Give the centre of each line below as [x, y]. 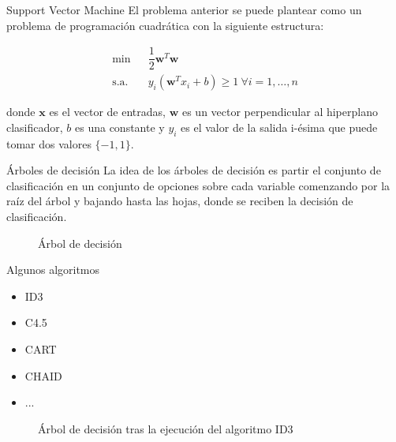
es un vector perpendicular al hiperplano [280, 112]
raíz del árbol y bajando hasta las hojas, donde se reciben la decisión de [180, 201]
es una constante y [120, 127]
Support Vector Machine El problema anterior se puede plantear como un [184, 9]
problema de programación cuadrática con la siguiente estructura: [165, 25]
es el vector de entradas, [107, 112]
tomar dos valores [49, 143]
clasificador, [35, 127]
